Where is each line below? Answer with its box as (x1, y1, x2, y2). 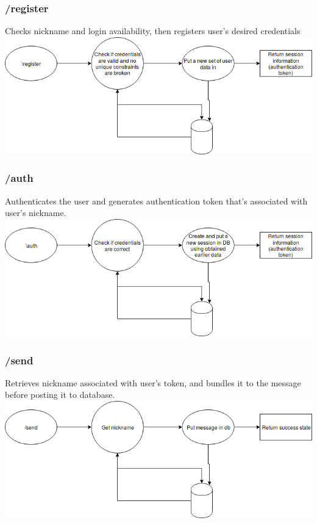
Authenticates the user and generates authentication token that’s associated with (5, 194, 308, 207)
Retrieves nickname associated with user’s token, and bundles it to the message (5, 376, 301, 389)
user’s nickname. (5, 206, 66, 219)
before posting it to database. (5, 388, 115, 401)
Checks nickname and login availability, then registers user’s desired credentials (5, 24, 301, 37)
